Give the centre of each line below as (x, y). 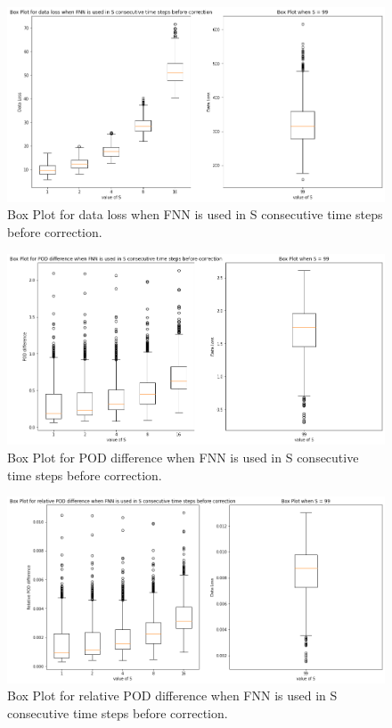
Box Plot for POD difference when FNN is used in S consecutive (183, 458)
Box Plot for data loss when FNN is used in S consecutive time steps (195, 214)
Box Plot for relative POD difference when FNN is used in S (172, 695)
